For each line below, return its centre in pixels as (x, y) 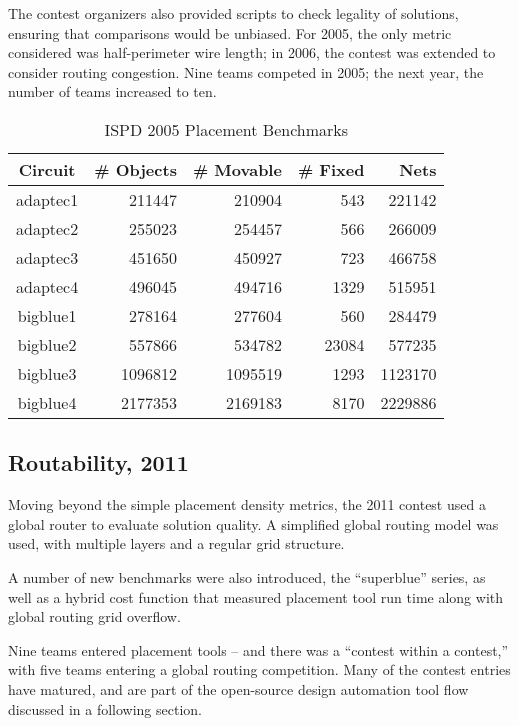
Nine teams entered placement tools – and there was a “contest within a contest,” (258, 649)
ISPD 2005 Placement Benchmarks (226, 129)
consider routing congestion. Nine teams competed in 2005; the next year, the (246, 71)
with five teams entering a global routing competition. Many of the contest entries (259, 669)
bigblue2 (47, 344)
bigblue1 (47, 315)
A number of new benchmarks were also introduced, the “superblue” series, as (247, 576)
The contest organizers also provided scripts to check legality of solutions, (233, 13)
